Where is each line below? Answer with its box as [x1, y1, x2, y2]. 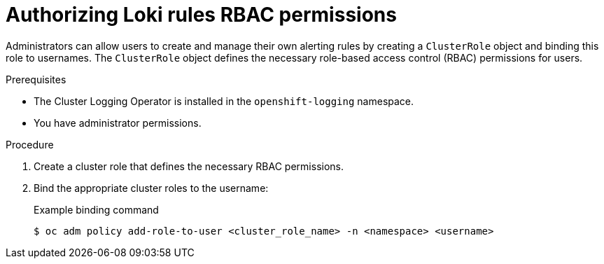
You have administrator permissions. [34, 116, 202, 129]
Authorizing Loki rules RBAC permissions [6, 3, 397, 27]
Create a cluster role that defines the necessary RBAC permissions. [34, 160, 344, 172]
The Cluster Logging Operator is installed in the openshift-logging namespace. [34, 95, 414, 107]
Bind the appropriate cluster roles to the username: [34, 181, 269, 194]
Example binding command [34, 203, 159, 216]
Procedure [6, 138, 54, 151]
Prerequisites [6, 73, 66, 85]
